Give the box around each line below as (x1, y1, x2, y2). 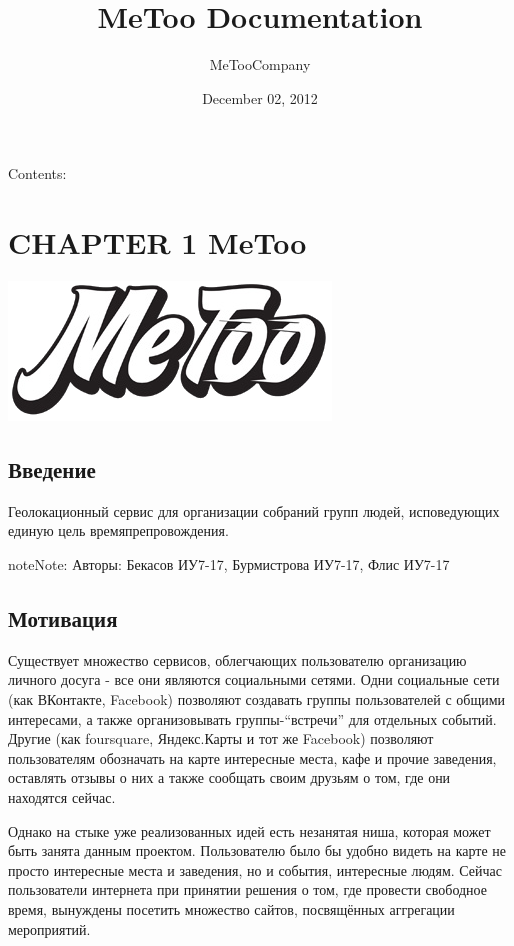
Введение (8, 454, 96, 485)
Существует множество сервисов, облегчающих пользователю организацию (8, 649, 467, 670)
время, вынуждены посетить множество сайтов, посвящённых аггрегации (8, 898, 455, 919)
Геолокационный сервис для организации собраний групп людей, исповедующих (8, 500, 500, 521)
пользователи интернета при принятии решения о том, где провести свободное (8, 879, 487, 900)
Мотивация (8, 603, 118, 633)
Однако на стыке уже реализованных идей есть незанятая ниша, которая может (8, 820, 491, 841)
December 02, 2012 (202, 87, 318, 108)
